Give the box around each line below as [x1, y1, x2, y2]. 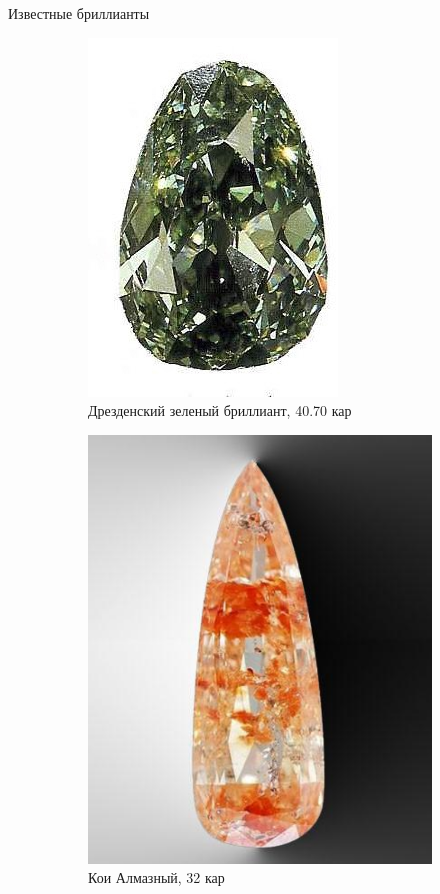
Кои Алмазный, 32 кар [88, 867, 225, 888]
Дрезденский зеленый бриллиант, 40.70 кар [88, 400, 352, 421]
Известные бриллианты [8, 3, 150, 23]
